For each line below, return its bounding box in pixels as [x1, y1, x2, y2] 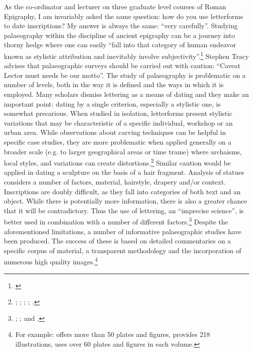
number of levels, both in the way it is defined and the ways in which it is [4, 79, 224, 90]
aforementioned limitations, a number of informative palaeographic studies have [4, 226, 242, 236]
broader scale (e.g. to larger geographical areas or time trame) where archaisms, [4, 146, 242, 156]
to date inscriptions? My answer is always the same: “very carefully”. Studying [4, 20, 238, 31]
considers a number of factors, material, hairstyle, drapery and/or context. [4, 177, 226, 186]
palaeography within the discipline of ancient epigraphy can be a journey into [4, 30, 235, 40]
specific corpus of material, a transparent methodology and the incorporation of [4, 245, 241, 255]
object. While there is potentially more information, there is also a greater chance [4, 196, 247, 206]
